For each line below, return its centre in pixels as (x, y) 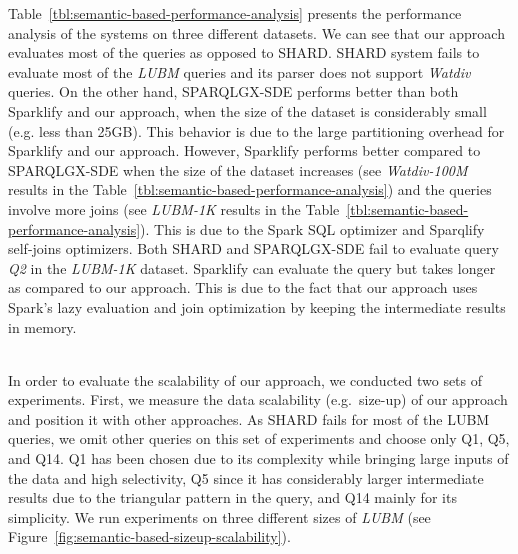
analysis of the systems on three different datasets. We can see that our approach (256, 32)
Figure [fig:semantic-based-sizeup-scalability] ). (149, 536)
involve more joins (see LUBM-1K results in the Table (174, 208)
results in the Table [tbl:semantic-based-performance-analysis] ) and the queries (250, 189)
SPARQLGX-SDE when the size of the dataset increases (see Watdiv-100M (238, 169)
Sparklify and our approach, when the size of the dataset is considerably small (247, 110)
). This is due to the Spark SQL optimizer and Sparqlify (312, 228)
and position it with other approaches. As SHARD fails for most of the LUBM (249, 418)
